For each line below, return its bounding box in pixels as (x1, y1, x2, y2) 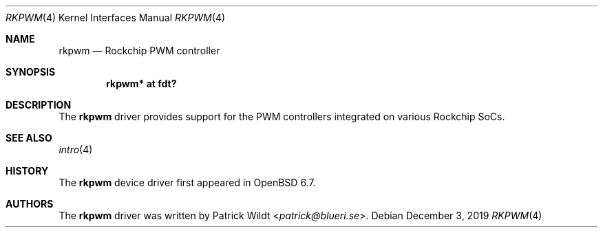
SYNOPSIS (6, 66, 56, 78)
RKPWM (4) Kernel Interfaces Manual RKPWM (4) (6, 12, 226, 23)
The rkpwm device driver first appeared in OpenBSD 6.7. (59, 177, 316, 188)
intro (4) (59, 144, 93, 155)
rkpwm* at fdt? (106, 78, 177, 89)
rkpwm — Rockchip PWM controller (59, 45, 220, 56)
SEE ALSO (6, 132, 52, 144)
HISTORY (6, 165, 49, 177)
